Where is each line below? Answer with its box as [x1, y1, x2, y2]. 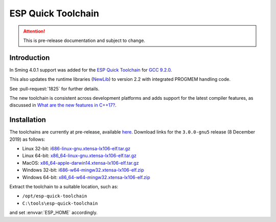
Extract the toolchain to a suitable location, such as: [9, 184, 119, 190]
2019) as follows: [9, 136, 45, 142]
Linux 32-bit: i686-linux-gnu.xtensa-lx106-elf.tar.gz [22, 146, 131, 152]
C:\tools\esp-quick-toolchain [22, 200, 98, 206]
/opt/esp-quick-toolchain [22, 193, 87, 199]
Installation [9, 116, 46, 124]
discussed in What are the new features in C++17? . [9, 102, 117, 108]
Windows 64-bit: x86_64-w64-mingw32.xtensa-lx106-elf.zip [22, 174, 150, 180]
